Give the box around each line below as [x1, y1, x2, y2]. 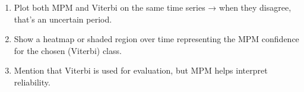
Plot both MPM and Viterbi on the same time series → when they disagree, [14, 1, 292, 13]
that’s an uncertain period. [14, 12, 112, 25]
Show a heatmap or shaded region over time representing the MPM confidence [14, 33, 299, 45]
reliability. [14, 75, 50, 88]
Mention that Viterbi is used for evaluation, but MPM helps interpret [14, 64, 268, 77]
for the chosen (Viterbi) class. [14, 44, 122, 56]
